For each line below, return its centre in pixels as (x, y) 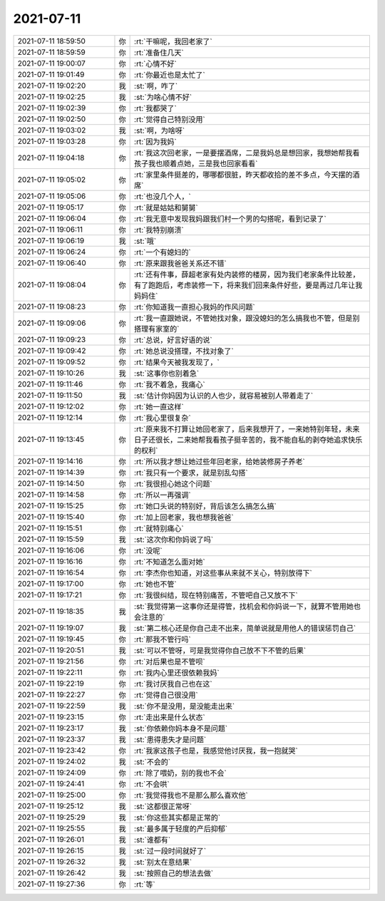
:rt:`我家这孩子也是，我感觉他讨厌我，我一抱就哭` (216, 751)
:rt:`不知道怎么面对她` (170, 562)
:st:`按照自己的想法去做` (174, 873)
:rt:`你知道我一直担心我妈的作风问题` (195, 307)
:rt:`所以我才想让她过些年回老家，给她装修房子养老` (220, 461)
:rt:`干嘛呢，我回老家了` (174, 41)
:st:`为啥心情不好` (163, 97)
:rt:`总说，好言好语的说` (174, 340)
